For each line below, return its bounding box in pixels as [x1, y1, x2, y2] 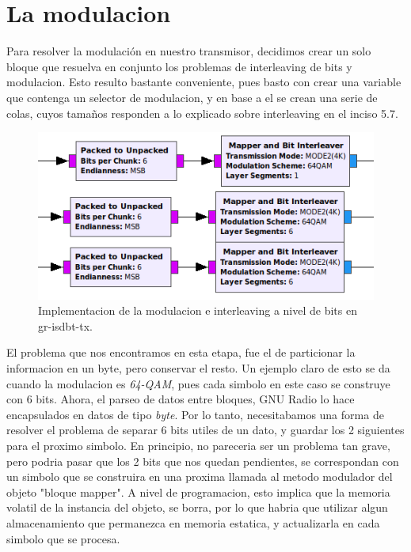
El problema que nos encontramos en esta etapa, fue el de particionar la [6, 344, 356, 361]
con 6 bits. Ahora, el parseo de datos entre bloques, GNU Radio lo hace [6, 391, 355, 407]
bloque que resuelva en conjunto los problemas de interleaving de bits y [6, 58, 352, 74]
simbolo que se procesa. [6, 530, 120, 546]
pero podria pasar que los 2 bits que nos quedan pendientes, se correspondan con [6, 452, 399, 469]
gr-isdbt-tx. [38, 317, 93, 334]
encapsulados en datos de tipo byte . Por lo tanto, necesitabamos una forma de [6, 406, 384, 422]
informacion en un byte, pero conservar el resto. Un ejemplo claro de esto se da [6, 360, 390, 376]
